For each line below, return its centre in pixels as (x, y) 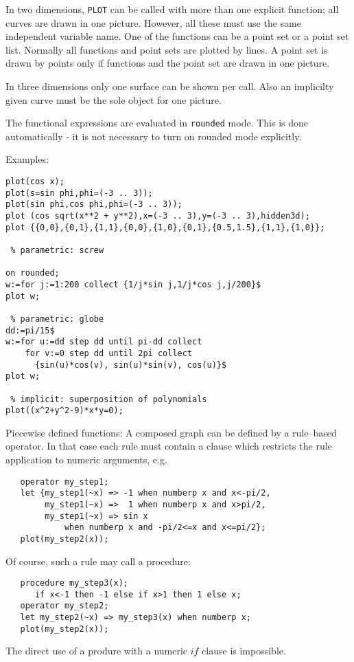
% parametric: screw (57, 250)
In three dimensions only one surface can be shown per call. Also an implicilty (170, 86)
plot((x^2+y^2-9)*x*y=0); (64, 411)
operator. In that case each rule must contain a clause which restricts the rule (169, 446)
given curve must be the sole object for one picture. (114, 99)
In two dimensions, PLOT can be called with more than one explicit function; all (172, 9)
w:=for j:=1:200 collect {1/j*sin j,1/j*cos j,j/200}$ (133, 284)
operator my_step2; (64, 606)
